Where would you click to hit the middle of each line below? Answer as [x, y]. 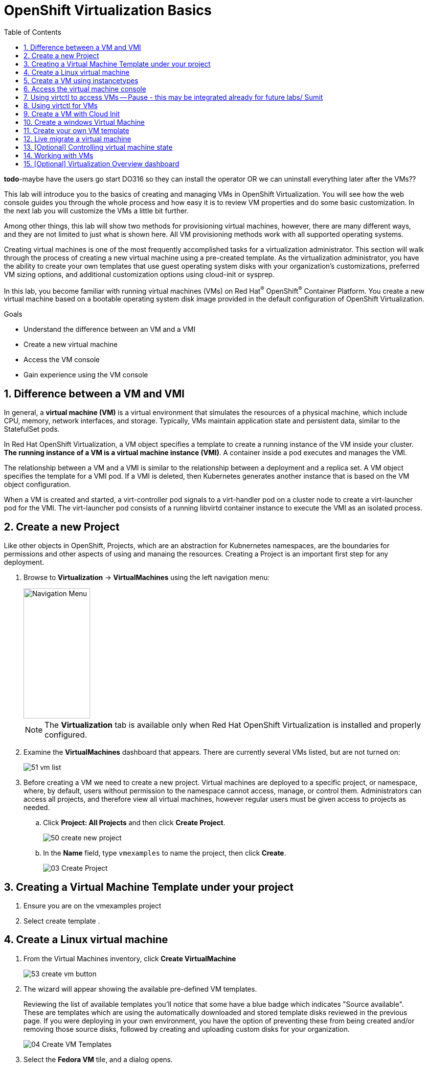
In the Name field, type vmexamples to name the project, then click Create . [165, 853]
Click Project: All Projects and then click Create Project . [134, 823]
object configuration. [37, 485]
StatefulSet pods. [32, 429]
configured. [66, 735]
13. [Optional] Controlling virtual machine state [98, 147]
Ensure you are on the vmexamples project [92, 905]
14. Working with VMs [58, 155]
